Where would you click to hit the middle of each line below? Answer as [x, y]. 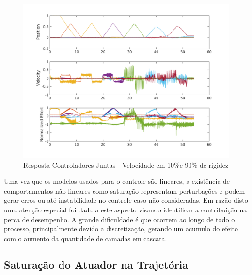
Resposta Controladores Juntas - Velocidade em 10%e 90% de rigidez [126, 165]
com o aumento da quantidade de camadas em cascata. [86, 238]
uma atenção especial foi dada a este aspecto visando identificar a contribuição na [126, 209]
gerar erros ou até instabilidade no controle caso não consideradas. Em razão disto [126, 200]
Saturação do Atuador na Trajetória [96, 264]
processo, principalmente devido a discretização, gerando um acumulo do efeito [121, 229]
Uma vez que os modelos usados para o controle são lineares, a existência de [117, 181]
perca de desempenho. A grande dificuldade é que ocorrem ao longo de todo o [119, 219]
